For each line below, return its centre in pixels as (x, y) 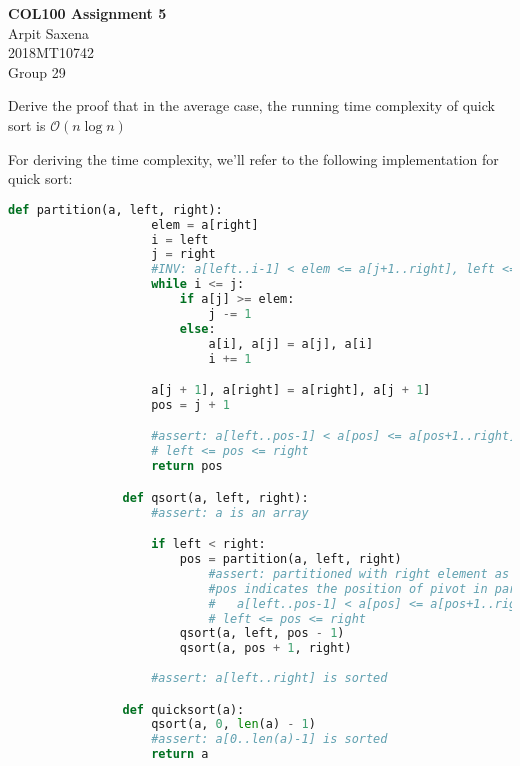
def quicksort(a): (183, 709)
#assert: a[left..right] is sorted (269, 678)
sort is (27, 124)
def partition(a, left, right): (115, 209)
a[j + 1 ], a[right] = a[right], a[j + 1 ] (291, 390)
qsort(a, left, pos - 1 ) (262, 633)
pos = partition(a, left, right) (290, 559)
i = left (180, 239)
